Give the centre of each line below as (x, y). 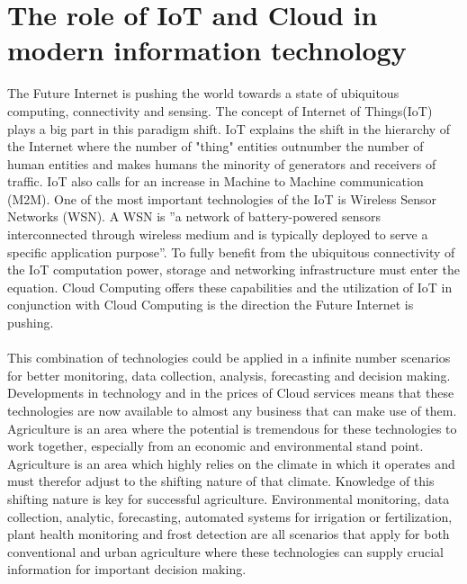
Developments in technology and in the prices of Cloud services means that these (231, 393)
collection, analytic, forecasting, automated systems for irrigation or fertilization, (230, 516)
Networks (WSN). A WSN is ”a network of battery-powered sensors (194, 216)
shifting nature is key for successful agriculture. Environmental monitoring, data (229, 498)
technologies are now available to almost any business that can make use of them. (232, 410)
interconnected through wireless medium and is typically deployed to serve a (218, 234)
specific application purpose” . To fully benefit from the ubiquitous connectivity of (231, 252)
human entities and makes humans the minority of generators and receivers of (222, 163)
